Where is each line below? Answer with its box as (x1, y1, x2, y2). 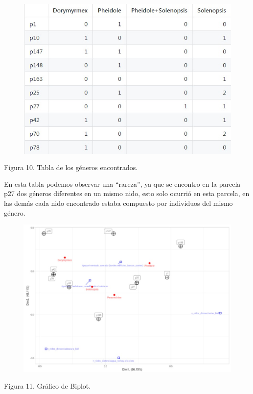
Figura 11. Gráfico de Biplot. (4, 380, 91, 391)
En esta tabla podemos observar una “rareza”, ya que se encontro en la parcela (4, 178, 241, 189)
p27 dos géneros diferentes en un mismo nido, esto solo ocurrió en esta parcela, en (4, 188, 250, 198)
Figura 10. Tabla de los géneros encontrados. (4, 162, 138, 172)
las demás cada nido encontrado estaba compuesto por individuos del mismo (4, 197, 233, 208)
